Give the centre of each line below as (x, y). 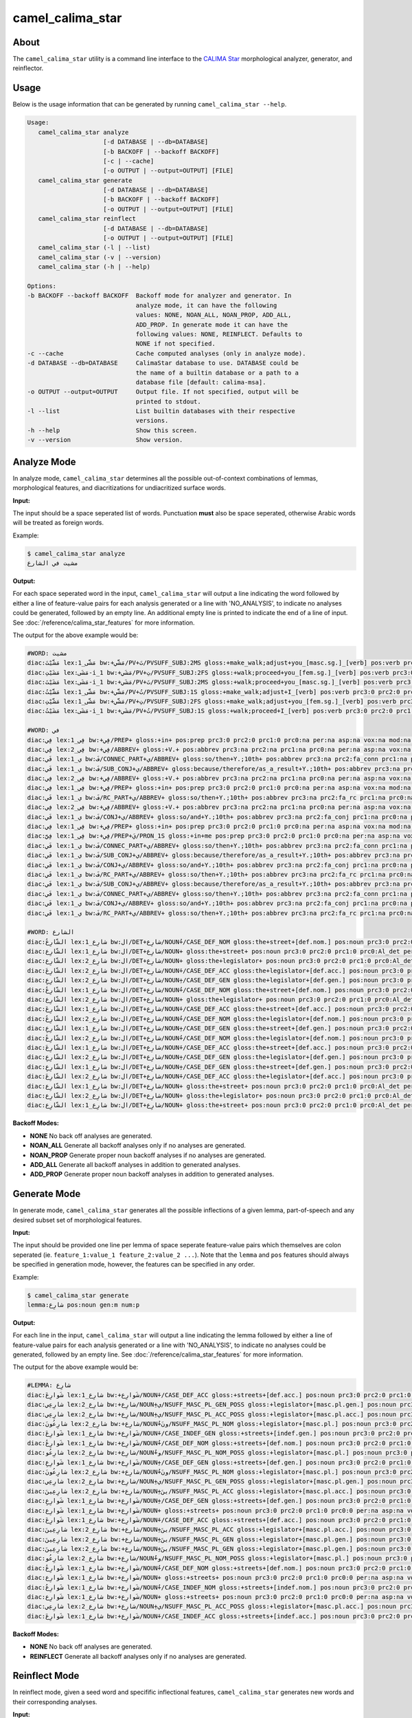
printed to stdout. (169, 401)
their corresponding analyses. (55, 1702)
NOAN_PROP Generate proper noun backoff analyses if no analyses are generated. (148, 1155)
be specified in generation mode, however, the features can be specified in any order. (134, 1264)
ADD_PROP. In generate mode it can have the (212, 324)
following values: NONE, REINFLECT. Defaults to (219, 334)
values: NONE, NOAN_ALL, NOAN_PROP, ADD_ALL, (214, 315)
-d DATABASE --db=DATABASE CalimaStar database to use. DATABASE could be (163, 363)
